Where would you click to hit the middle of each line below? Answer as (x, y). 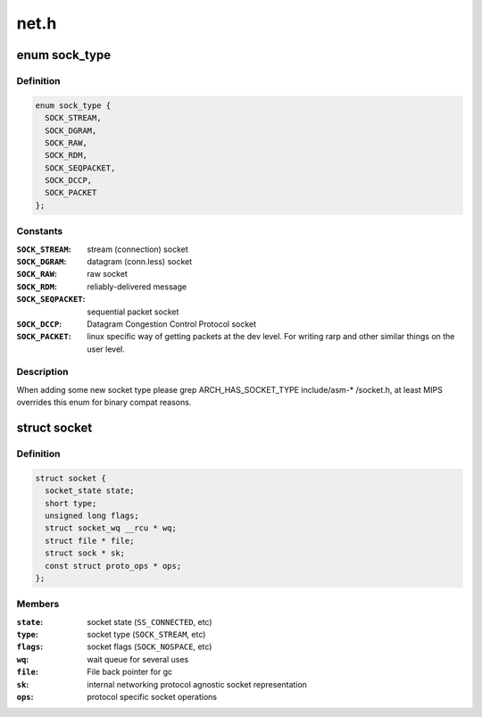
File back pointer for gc (130, 672)
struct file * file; (90, 541)
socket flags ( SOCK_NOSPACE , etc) (150, 646)
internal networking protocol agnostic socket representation (197, 684)
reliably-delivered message (137, 287)
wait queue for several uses (138, 659)
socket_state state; (90, 491)
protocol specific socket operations (152, 697)
